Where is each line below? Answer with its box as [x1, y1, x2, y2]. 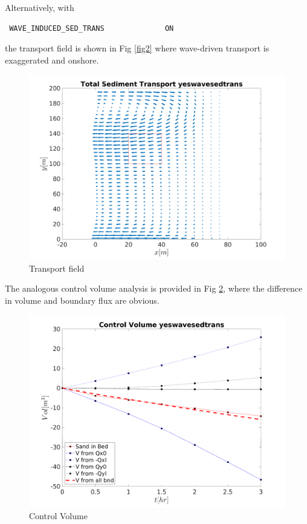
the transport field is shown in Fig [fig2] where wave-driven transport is [5, 42, 270, 54]
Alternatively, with [5, 1, 74, 13]
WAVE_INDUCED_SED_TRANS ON [9, 24, 174, 33]
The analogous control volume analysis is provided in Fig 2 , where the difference [5, 282, 303, 295]
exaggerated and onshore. [5, 53, 99, 66]
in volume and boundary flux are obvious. [5, 293, 160, 306]
